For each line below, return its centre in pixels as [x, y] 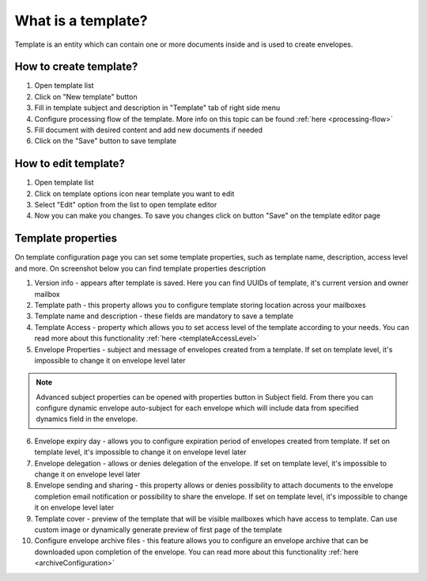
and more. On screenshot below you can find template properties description [140, 268]
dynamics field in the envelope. [87, 419]
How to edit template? [70, 163]
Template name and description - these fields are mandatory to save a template [164, 316]
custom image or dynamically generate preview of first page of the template [158, 530]
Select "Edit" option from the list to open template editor [126, 205]
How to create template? [76, 67]
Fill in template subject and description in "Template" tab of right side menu [157, 108]
